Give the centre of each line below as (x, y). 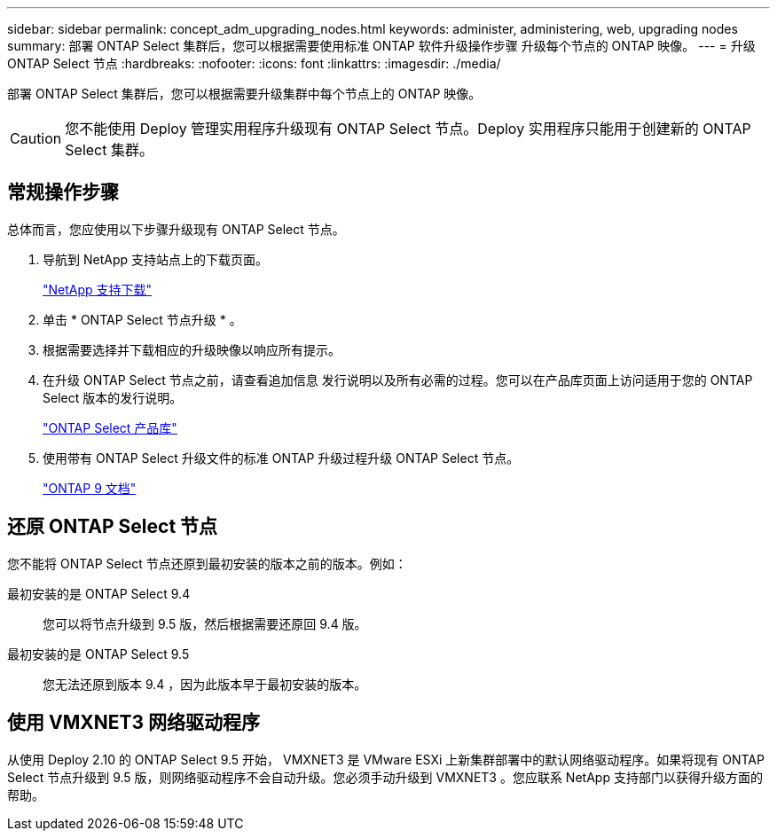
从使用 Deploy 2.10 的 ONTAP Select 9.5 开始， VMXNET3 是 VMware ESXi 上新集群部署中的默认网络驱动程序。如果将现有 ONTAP (386, 759)
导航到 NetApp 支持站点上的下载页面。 (155, 259)
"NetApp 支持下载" (98, 289)
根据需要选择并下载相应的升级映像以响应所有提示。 (192, 349)
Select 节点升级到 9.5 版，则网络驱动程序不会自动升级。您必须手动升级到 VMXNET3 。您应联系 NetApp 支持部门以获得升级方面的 (385, 777)
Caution (36, 138)
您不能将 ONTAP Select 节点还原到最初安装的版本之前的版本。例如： (207, 563)
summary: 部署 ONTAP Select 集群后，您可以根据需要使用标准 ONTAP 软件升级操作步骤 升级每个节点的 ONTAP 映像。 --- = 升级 (381, 46)
